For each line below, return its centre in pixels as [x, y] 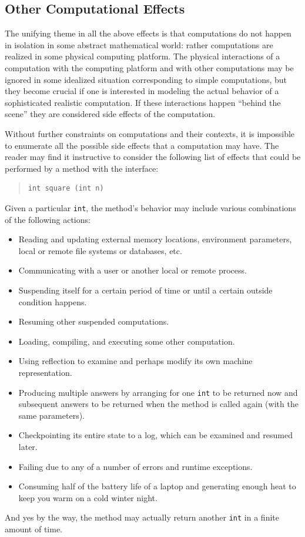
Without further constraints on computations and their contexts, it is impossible [150, 133]
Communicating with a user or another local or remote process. [133, 270]
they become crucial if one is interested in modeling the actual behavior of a [142, 91]
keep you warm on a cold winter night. [88, 497]
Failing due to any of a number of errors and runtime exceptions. [135, 466]
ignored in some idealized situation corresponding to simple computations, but [146, 79]
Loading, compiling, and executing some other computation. [127, 341]
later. [28, 446]
